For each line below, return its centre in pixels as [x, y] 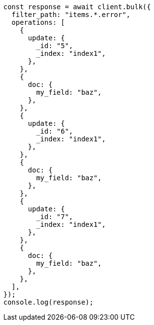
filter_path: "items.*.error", [71, 15]
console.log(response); [49, 302]
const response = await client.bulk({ [77, 7]
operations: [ [38, 22]
